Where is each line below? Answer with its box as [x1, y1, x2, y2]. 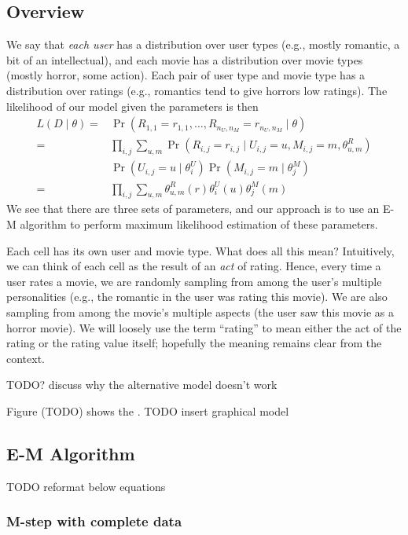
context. [6, 350, 45, 366]
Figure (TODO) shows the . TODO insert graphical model [6, 402, 289, 419]
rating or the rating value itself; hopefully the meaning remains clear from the [6, 335, 382, 351]
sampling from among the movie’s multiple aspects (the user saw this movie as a [6, 303, 394, 320]
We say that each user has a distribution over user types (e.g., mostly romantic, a [6, 36, 400, 53]
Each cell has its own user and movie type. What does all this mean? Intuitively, [6, 242, 395, 258]
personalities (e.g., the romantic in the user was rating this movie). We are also [6, 288, 388, 305]
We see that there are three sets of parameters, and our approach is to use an [6, 200, 380, 217]
